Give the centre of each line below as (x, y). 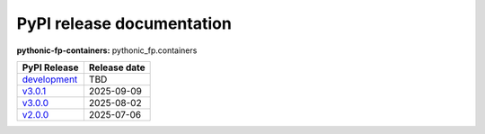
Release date (117, 67)
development (50, 79)
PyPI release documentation (124, 23)
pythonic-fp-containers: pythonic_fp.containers (107, 50)
